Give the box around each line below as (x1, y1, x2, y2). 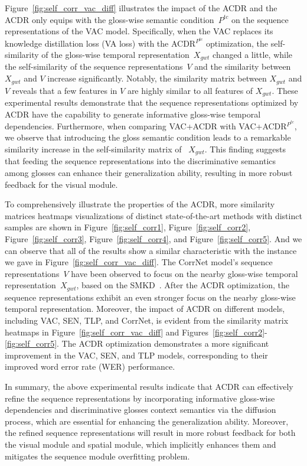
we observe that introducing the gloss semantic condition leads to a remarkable (5, 131, 291, 144)
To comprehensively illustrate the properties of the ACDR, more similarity (5, 198, 275, 210)
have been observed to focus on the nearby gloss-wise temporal (71, 267, 298, 279)
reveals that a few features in (12, 84, 117, 96)
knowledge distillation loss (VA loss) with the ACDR (5, 37, 196, 49)
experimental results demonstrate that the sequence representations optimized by (5, 96, 299, 108)
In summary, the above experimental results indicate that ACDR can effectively (5, 380, 293, 392)
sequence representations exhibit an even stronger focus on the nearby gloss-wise (5, 291, 296, 303)
